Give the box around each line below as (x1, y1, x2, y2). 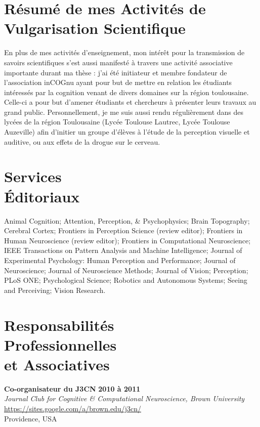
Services (4, 166, 62, 187)
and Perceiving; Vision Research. (4, 284, 106, 295)
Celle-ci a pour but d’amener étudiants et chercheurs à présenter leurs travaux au (4, 97, 256, 107)
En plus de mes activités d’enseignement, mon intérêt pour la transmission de (4, 47, 245, 58)
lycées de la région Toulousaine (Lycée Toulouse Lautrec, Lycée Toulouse (4, 116, 230, 127)
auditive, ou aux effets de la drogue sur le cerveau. (4, 136, 160, 147)
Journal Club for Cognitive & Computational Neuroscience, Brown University (4, 393, 245, 404)
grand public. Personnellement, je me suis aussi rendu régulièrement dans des (4, 106, 244, 117)
